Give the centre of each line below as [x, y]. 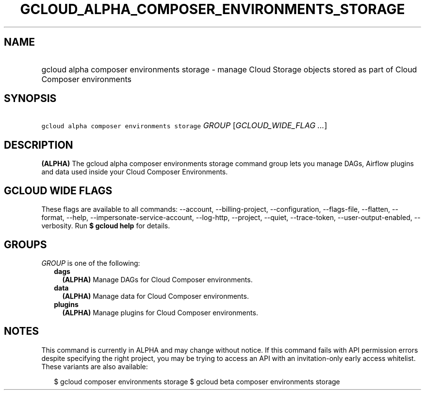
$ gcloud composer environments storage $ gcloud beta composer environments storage [197, 381]
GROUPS [25, 244]
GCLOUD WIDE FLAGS [58, 190]
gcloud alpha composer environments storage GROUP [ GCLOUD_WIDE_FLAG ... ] [184, 126]
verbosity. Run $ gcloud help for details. [106, 226]
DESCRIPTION [39, 145]
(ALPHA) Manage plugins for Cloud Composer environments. [160, 312]
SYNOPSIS [30, 99]
